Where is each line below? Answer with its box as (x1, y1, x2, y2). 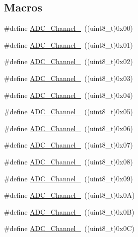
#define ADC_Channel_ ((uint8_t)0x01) (4, 39, 133, 50)
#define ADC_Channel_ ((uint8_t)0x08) (4, 156, 133, 166)
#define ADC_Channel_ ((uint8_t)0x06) (4, 123, 133, 133)
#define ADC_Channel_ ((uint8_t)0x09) (4, 173, 133, 183)
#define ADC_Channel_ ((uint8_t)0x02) (4, 56, 133, 67)
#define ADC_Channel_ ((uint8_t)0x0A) (4, 190, 135, 200)
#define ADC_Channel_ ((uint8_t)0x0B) (4, 206, 135, 217)
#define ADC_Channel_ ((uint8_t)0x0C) (4, 223, 135, 234)
